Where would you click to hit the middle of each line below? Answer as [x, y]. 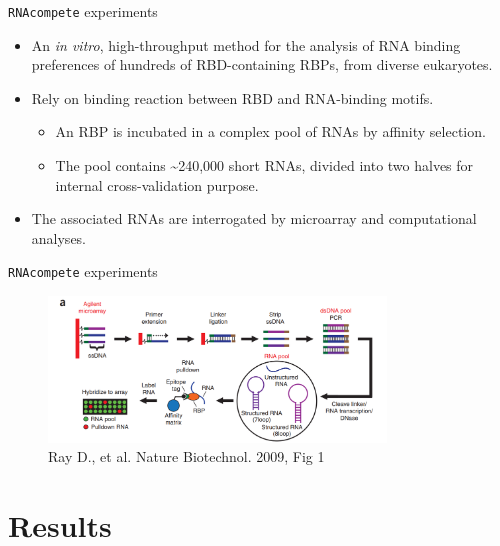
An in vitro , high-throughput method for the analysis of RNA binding [246, 44]
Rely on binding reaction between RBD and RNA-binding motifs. [232, 97]
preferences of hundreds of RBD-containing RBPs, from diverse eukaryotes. [262, 64]
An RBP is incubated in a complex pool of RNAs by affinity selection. [270, 131]
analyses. [59, 237]
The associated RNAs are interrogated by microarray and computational [254, 218]
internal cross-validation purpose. [157, 184]
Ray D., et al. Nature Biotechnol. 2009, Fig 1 [186, 456]
